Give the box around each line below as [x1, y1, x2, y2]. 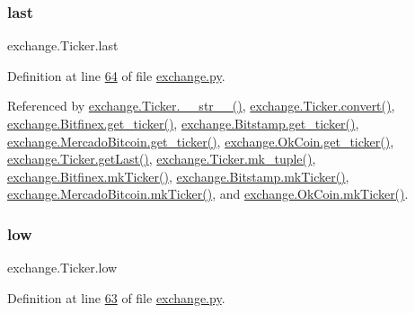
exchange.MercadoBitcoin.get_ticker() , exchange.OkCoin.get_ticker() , [7, 131, 394, 150]
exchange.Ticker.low [7, 258, 118, 277]
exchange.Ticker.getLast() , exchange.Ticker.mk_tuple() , [7, 149, 316, 168]
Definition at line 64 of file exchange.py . [7, 66, 225, 85]
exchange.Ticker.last [7, 36, 119, 55]
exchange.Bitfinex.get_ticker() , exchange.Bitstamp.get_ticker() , [7, 114, 359, 132]
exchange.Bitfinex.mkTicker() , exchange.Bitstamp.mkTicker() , [7, 166, 349, 185]
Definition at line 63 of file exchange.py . [7, 288, 225, 307]
